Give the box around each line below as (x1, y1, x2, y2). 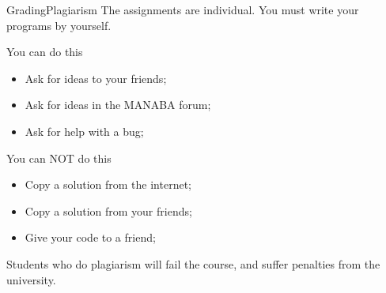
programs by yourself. (6, 17, 112, 33)
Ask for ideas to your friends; (25, 69, 167, 86)
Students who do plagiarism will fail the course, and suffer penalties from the (6, 255, 380, 272)
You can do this (6, 43, 83, 60)
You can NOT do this (6, 149, 112, 166)
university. (6, 271, 56, 287)
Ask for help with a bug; (25, 122, 144, 139)
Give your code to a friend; (25, 229, 156, 246)
